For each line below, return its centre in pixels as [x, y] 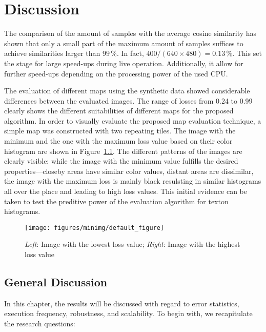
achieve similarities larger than [52, 53]
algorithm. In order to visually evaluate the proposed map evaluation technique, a [133, 120]
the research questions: [40, 324]
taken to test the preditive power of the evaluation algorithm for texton [116, 201]
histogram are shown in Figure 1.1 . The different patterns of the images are [123, 151]
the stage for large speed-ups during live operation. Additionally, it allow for [124, 63]
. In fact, [130, 53]
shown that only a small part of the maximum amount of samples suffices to [124, 43]
